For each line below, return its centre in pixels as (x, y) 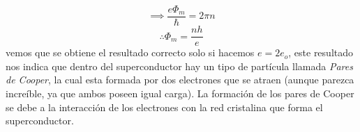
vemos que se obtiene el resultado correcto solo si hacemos (130, 52)
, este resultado (321, 52)
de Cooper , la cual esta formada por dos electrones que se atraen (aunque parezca (180, 80)
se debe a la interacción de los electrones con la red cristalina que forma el (164, 107)
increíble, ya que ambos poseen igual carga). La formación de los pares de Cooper (180, 93)
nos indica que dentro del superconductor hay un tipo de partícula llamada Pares (179, 66)
